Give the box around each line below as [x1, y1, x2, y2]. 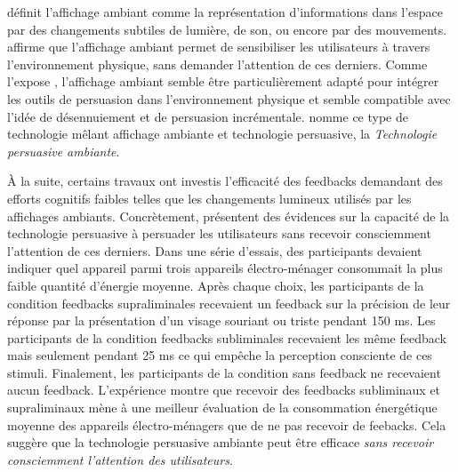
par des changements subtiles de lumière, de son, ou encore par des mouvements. [7, 20, 447, 38]
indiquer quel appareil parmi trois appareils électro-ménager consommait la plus [7, 259, 443, 277]
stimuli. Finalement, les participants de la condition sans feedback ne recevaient [7, 363, 441, 381]
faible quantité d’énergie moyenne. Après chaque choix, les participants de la [7, 276, 424, 294]
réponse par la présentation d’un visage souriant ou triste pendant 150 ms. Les [7, 311, 436, 330]
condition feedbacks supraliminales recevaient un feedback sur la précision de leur [7, 293, 451, 312]
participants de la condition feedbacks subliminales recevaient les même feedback [7, 328, 446, 347]
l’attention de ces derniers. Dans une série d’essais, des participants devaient [7, 241, 422, 260]
